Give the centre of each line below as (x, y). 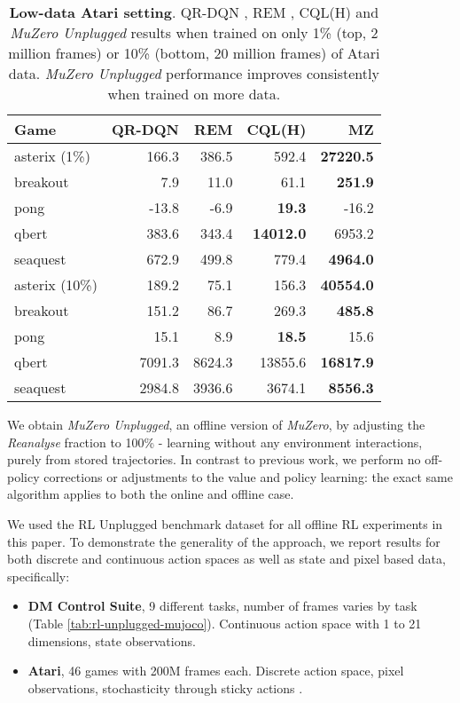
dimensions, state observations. (112, 640)
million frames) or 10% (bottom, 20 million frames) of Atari (194, 53)
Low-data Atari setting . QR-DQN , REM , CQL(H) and (194, 12)
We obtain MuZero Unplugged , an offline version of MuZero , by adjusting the (216, 424)
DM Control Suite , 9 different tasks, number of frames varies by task (222, 606)
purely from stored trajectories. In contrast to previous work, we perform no (214, 459)
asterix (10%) (56, 284)
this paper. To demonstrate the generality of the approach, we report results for (224, 541)
